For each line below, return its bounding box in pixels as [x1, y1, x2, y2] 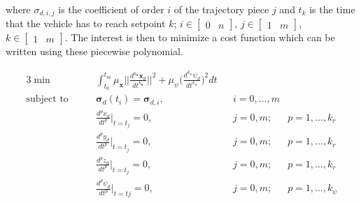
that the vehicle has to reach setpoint [6, 16, 166, 31]
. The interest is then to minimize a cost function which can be [64, 30, 335, 45]
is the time [309, 2, 355, 16]
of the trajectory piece [174, 2, 269, 16]
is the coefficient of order [58, 2, 164, 16]
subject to [26, 94, 69, 105]
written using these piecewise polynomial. [6, 44, 183, 59]
